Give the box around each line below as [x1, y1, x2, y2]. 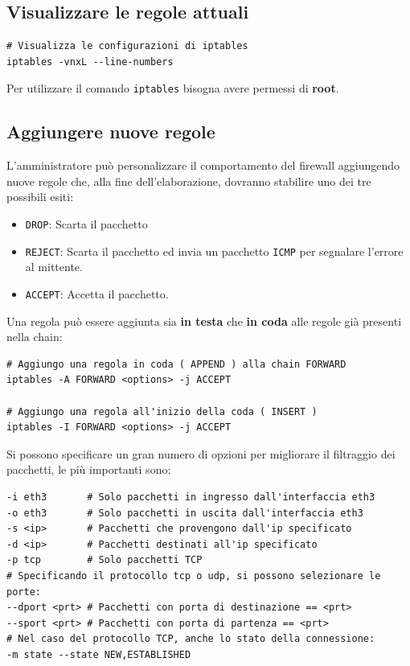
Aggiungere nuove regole [6, 119, 215, 144]
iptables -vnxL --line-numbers [6, 55, 174, 68]
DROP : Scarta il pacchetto [25, 216, 148, 232]
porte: [6, 586, 41, 598]
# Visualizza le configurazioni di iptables [6, 40, 248, 52]
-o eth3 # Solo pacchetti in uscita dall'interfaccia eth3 [6, 507, 363, 519]
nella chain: [6, 328, 63, 345]
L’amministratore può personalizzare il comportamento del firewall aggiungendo [6, 157, 400, 174]
